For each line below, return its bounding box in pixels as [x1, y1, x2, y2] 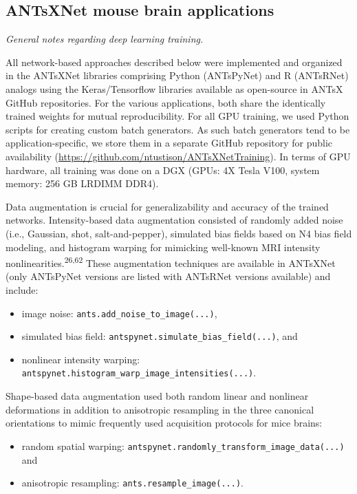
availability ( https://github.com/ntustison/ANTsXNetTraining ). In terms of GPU [6, 149, 351, 163]
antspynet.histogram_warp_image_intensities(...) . [21, 365, 257, 380]
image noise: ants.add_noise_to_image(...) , [21, 305, 217, 320]
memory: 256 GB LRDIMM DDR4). [6, 176, 159, 191]
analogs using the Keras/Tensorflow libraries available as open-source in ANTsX [6, 81, 343, 96]
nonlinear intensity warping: [21, 352, 140, 366]
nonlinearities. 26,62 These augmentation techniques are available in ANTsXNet [6, 254, 336, 270]
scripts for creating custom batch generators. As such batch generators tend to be [6, 122, 350, 136]
